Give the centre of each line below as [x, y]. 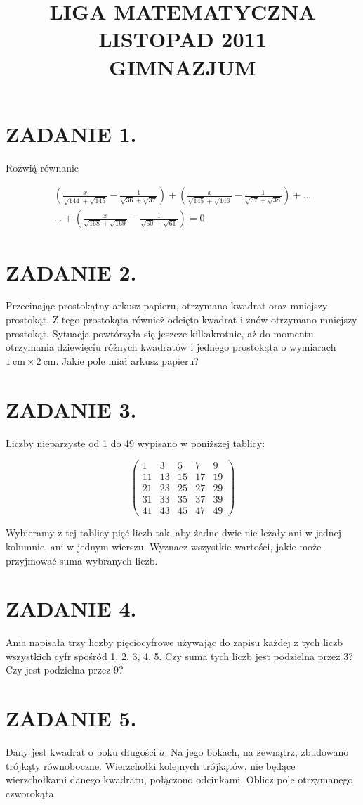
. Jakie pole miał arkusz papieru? [127, 360]
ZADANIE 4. [71, 608]
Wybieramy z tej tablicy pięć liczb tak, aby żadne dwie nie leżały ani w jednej [174, 533]
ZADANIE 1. [71, 133]
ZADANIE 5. [71, 718]
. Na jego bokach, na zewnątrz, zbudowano [257, 752]
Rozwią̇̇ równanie [42, 167]
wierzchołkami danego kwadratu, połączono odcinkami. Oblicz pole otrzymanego [179, 779]
